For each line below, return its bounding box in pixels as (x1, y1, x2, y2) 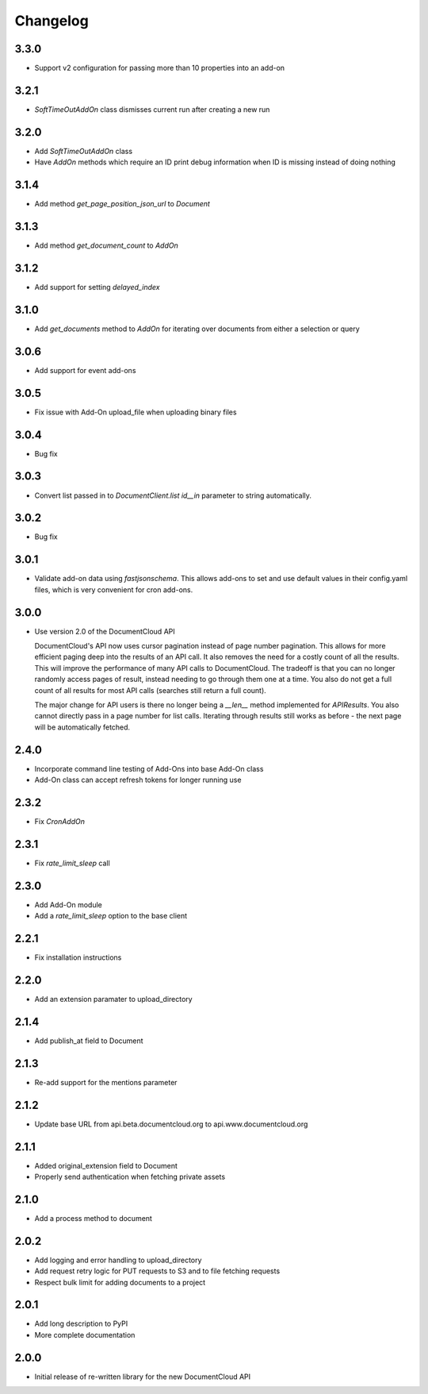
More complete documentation (34, 1330, 136, 1339)
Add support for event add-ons (34, 365, 136, 375)
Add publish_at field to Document (34, 1036, 143, 1045)
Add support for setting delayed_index (34, 282, 160, 291)
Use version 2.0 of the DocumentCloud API (34, 626, 175, 636)
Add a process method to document (34, 1213, 152, 1223)
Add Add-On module (34, 899, 102, 909)
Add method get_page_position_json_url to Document (34, 199, 210, 209)
